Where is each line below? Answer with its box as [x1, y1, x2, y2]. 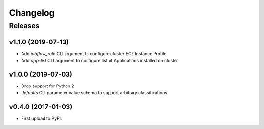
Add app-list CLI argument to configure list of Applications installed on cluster [21, 58, 178, 64]
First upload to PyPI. [21, 115, 62, 122]
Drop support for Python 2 [21, 83, 74, 89]
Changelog [9, 7, 55, 18]
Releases [9, 21, 40, 30]
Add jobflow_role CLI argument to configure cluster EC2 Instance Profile [21, 50, 167, 56]
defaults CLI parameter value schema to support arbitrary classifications [21, 90, 168, 96]
